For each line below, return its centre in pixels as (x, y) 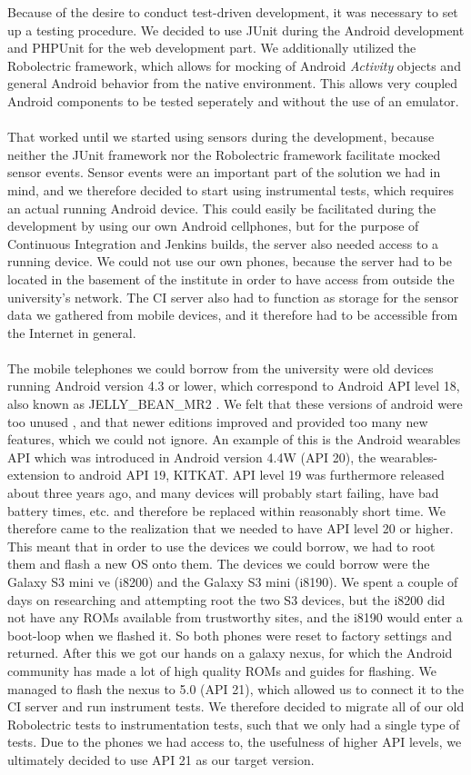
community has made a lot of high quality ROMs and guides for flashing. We (222, 670)
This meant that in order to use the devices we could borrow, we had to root (221, 546)
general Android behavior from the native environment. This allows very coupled (233, 83)
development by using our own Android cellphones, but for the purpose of (213, 226)
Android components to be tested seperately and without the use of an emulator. (233, 100)
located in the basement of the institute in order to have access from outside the (231, 278)
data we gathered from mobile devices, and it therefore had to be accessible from (233, 315)
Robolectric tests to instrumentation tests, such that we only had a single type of (234, 724)
